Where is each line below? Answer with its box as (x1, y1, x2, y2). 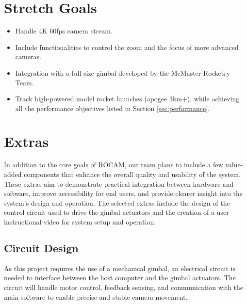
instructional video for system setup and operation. (4, 216, 156, 226)
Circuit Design (4, 240, 79, 255)
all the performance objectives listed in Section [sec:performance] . (15, 103, 210, 113)
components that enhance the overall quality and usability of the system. (24, 169, 241, 179)
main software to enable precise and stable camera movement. (4, 291, 188, 302)
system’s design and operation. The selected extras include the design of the (4, 197, 230, 208)
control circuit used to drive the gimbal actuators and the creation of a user (4, 207, 229, 217)
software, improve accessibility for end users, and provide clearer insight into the (4, 188, 243, 198)
